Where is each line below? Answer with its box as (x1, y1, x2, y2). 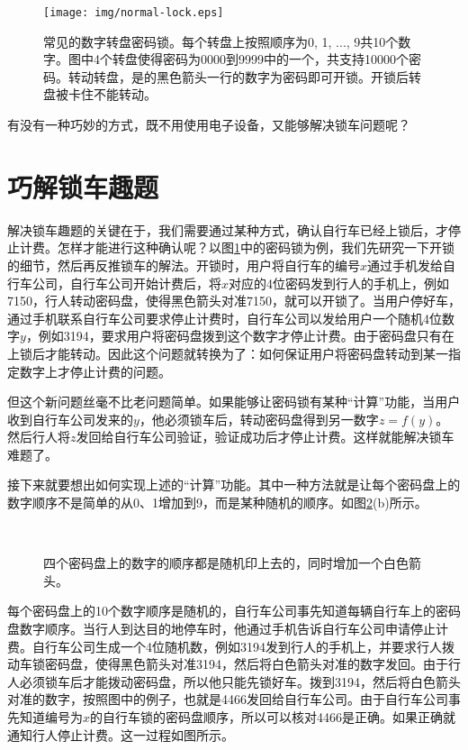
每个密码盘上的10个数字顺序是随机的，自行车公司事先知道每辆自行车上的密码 (7, 601, 461, 620)
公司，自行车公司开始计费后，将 (31, 273, 221, 292)
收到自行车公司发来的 (7, 409, 133, 428)
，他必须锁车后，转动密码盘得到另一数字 (139, 409, 379, 428)
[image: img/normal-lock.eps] (43, 6, 224, 19)
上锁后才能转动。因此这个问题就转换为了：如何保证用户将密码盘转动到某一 (7, 343, 448, 362)
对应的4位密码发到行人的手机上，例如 (229, 273, 450, 292)
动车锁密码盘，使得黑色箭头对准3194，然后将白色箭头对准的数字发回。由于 (7, 654, 448, 673)
